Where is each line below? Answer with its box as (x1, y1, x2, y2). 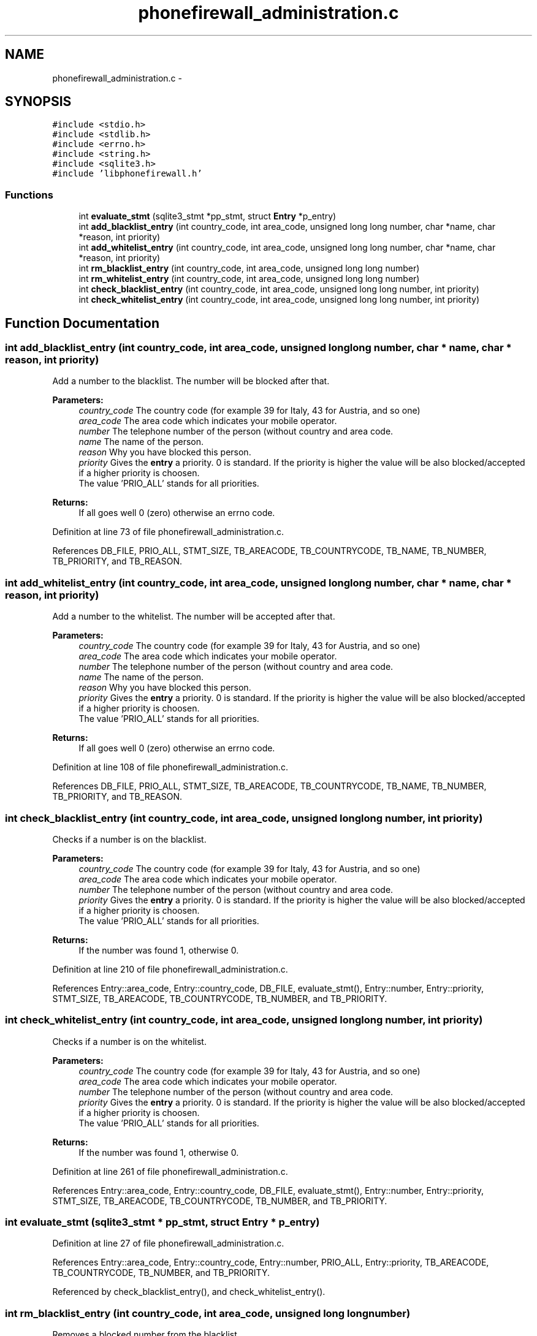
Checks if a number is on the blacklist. (52, 833, 207, 844)
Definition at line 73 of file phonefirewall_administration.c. (52, 526, 284, 537)
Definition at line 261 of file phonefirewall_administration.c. (52, 1166, 288, 1177)
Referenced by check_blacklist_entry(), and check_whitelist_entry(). (52, 1286, 326, 1297)
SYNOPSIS (5, 94, 72, 110)
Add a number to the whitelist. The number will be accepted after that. (52, 611, 335, 622)
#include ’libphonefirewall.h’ (52, 169, 202, 179)
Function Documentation (5, 315, 159, 331)
